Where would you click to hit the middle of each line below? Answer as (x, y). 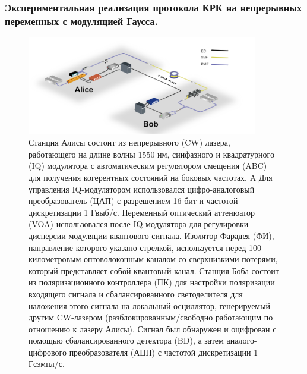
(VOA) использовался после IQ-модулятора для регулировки (139, 224)
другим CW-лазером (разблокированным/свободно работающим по (151, 317)
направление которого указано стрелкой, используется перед (137, 247)
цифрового (48, 352)
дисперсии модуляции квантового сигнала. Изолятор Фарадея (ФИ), (151, 235)
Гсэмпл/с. (47, 364)
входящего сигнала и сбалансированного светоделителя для (136, 293)
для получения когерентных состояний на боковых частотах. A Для (151, 177)
